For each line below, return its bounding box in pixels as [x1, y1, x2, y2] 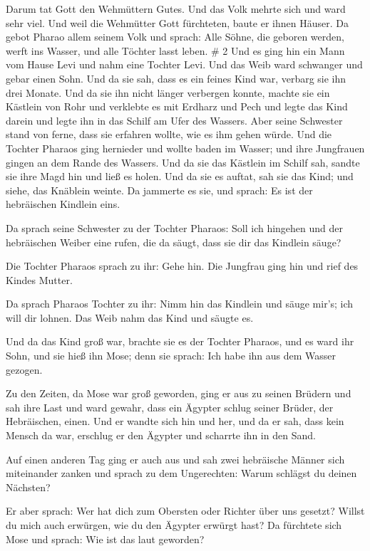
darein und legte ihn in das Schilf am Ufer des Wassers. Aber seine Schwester [6, 112, 343, 127]
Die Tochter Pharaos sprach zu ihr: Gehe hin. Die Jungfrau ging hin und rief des [6, 258, 359, 273]
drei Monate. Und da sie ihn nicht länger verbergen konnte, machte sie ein [6, 85, 330, 100]
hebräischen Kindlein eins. [6, 196, 120, 211]
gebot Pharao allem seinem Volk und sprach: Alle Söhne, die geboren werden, [6, 29, 344, 44]
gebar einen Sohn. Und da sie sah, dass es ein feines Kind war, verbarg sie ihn [6, 70, 346, 85]
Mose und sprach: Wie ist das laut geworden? [6, 531, 205, 546]
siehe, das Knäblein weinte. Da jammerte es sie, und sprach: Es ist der [6, 182, 313, 197]
